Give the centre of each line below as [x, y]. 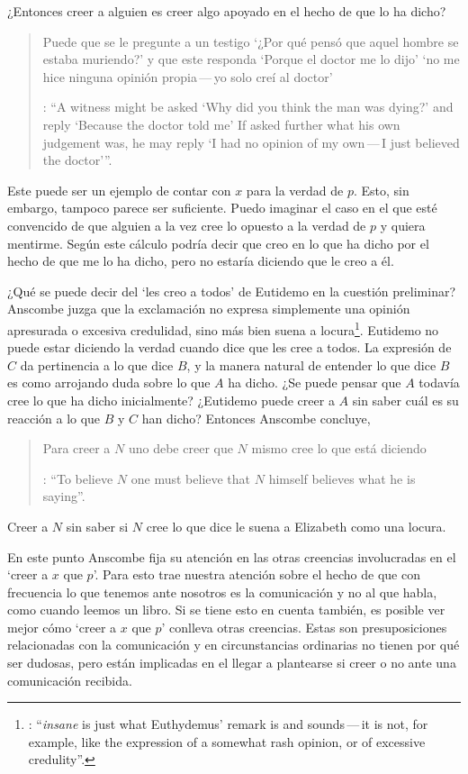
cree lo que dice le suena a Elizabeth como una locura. [296, 526]
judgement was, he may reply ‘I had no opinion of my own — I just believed [251, 142]
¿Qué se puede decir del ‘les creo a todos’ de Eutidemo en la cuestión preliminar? [232, 291]
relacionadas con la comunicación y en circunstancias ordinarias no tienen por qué [234, 645]
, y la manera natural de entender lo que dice [311, 364]
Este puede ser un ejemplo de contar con [119, 190]
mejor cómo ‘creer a [62, 627]
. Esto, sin [382, 190]
